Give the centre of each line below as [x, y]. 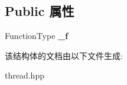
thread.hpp [25, 75]
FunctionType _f [37, 36]
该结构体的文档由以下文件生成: [64, 55]
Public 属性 [40, 11]
